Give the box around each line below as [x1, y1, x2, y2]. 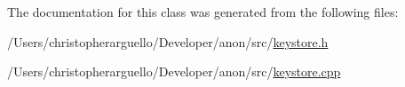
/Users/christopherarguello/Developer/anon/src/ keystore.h [7, 32, 329, 51]
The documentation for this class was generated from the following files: [7, 3, 399, 20]
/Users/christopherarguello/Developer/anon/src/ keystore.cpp [7, 62, 341, 81]
